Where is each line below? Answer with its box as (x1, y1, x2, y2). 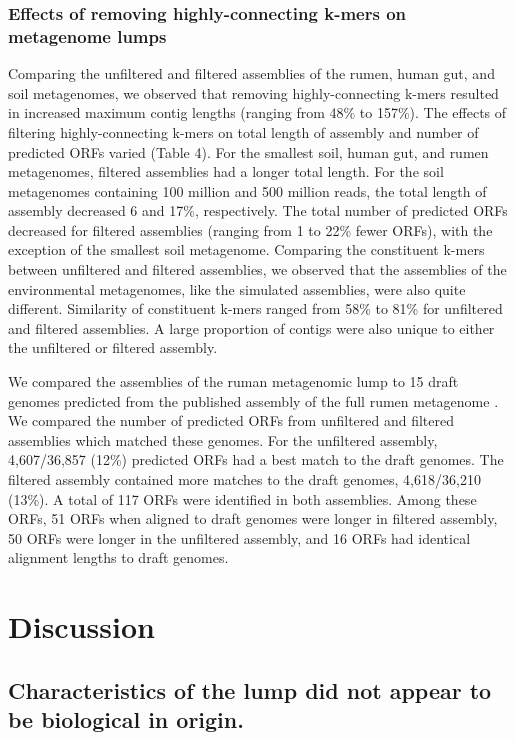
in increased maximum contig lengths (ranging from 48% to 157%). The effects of (8, 102, 507, 123)
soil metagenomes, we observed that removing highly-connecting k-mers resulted (8, 82, 499, 103)
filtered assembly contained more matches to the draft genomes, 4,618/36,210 (8, 469, 481, 490)
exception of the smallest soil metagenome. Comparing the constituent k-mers (8, 239, 485, 260)
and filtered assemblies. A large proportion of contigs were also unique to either (8, 317, 495, 338)
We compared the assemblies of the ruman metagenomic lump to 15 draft (8, 371, 459, 392)
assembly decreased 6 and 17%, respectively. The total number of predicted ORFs (8, 200, 508, 221)
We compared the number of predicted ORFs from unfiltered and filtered (8, 410, 455, 431)
